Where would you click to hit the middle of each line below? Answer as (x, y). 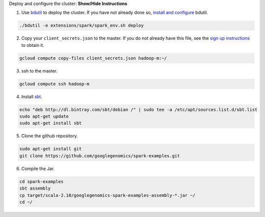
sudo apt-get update (44, 117)
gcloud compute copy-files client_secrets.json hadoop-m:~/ (93, 58)
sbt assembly (35, 188)
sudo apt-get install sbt (51, 123)
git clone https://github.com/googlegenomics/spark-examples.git (100, 156)
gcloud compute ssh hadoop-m (54, 84)
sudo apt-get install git (51, 149)
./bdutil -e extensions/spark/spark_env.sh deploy (82, 25)
